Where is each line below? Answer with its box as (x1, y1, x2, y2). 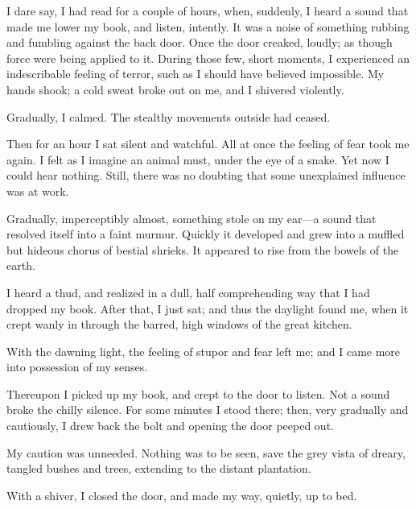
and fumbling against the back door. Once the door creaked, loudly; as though (6, 34, 393, 51)
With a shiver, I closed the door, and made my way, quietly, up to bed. (6, 486, 357, 503)
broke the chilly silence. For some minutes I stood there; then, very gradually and (6, 401, 409, 418)
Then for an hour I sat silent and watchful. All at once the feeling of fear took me (6, 135, 410, 152)
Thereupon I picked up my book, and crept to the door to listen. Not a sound (6, 385, 390, 402)
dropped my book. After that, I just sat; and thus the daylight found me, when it (6, 300, 409, 317)
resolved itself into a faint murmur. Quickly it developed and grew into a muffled (6, 226, 405, 242)
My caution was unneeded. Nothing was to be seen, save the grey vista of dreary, (6, 444, 406, 461)
